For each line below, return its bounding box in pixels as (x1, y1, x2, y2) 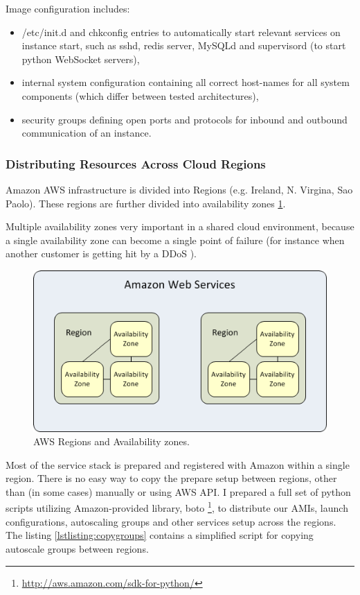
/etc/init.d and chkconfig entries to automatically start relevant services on (21, 24, 341, 39)
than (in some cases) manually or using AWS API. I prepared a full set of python (6, 484, 351, 499)
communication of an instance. (21, 126, 152, 140)
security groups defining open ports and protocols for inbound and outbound (21, 112, 348, 126)
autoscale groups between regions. (6, 541, 149, 555)
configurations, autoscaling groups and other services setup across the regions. (6, 514, 336, 528)
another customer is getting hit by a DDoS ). (6, 246, 197, 261)
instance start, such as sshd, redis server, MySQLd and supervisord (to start (21, 38, 346, 53)
